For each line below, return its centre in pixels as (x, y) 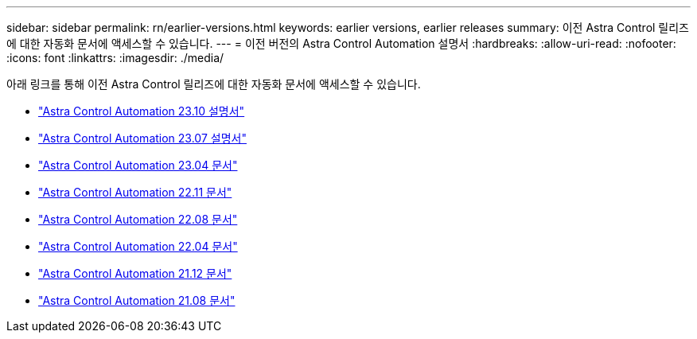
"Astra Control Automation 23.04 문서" (138, 165)
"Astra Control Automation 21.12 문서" (135, 273)
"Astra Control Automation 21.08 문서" (137, 300)
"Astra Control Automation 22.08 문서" (138, 219)
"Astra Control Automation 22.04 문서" (138, 246)
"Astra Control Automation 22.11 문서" (135, 192)
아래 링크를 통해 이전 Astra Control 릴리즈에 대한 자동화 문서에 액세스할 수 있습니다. (214, 84)
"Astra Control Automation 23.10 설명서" (142, 111)
